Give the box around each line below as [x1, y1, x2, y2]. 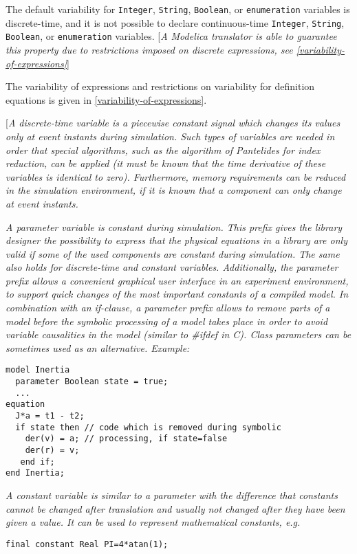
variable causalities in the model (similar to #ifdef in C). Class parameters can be [6, 327, 351, 342]
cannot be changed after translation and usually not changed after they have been [6, 501, 345, 516]
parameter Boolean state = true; [15, 377, 169, 387]
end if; [20, 456, 55, 467]
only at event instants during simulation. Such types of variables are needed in [6, 129, 335, 143]
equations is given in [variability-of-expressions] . [6, 92, 207, 107]
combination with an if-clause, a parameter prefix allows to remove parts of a [6, 300, 330, 315]
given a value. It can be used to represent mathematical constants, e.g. [6, 515, 301, 529]
